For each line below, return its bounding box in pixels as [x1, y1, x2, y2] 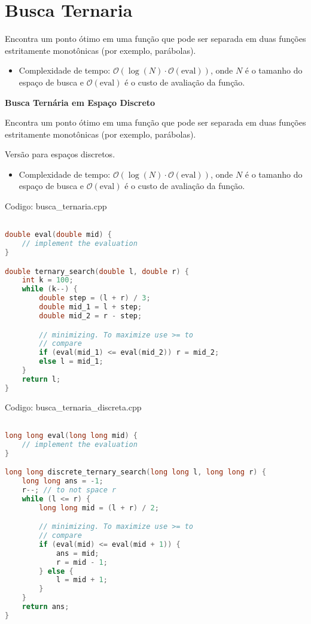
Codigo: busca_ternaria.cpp [5, 200, 107, 212]
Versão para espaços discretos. [5, 148, 115, 160]
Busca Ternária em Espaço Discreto [5, 96, 155, 108]
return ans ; [22, 602, 69, 611]
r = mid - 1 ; [56, 558, 108, 567]
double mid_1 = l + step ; [39, 303, 142, 312]
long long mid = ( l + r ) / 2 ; [39, 503, 159, 512]
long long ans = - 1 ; [22, 477, 103, 486]
